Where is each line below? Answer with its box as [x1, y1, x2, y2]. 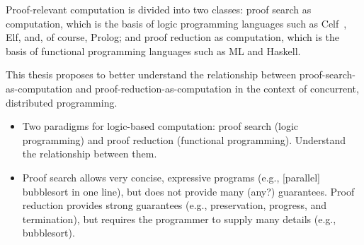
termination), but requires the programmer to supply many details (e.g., [22, 211, 336, 226]
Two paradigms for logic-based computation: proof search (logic [22, 119, 299, 133]
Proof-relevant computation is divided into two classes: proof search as [6, 2, 312, 16]
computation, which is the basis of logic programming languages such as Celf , [6, 16, 347, 30]
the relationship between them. [22, 146, 157, 161]
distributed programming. [6, 95, 118, 109]
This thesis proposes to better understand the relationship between [6, 67, 297, 82]
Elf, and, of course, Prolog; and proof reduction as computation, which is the [6, 30, 340, 44]
